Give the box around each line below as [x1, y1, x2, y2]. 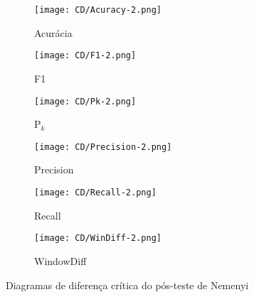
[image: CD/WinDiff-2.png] [34, 233, 162, 244]
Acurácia [34, 25, 73, 40]
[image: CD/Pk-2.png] [34, 96, 137, 107]
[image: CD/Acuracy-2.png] [34, 5, 162, 15]
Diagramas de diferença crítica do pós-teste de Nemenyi [6, 277, 249, 292]
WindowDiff [34, 253, 87, 268]
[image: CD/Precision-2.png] [34, 141, 172, 152]
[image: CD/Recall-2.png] [34, 188, 157, 198]
